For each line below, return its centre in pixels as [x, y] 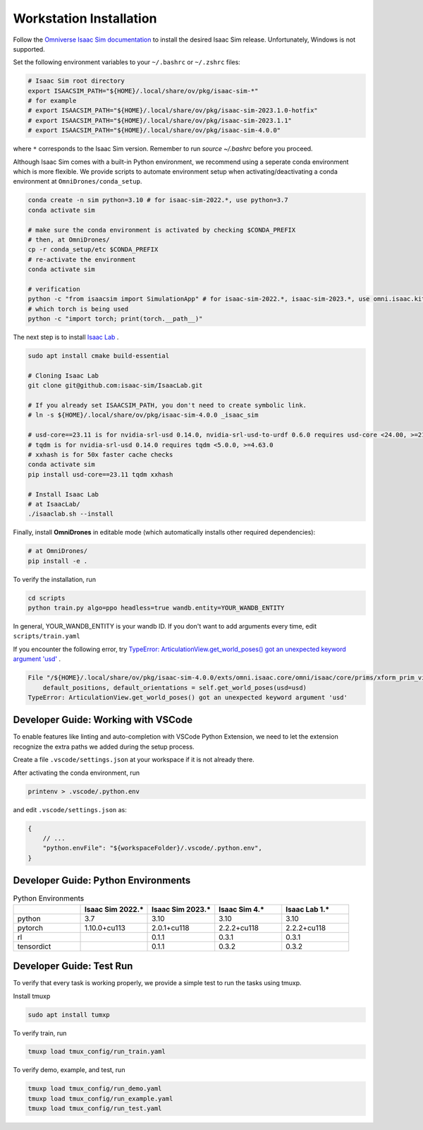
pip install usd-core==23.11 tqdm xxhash [100, 474]
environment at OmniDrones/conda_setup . [78, 182]
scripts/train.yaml [47, 636]
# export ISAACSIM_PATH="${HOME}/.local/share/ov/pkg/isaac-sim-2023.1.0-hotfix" [173, 111]
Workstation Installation [85, 18]
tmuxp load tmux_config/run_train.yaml [97, 1052]
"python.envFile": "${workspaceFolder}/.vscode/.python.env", [152, 848]
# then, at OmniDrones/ [69, 239]
